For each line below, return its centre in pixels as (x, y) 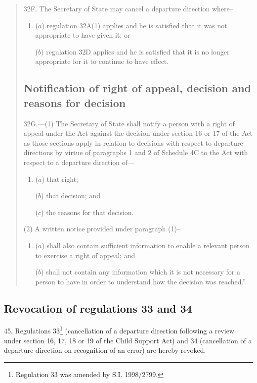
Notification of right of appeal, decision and (137, 88)
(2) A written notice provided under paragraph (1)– (102, 229)
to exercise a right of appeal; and (85, 255)
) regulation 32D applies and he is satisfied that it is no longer (135, 51)
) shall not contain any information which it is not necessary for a (141, 272)
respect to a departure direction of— (79, 162)
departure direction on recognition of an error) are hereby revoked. (105, 350)
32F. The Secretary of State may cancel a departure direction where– (128, 8)
